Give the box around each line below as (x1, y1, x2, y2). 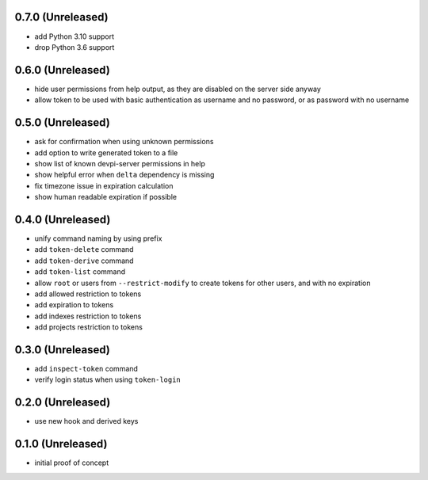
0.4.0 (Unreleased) (14, 212, 111, 226)
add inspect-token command (34, 364, 139, 373)
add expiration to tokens (34, 300, 114, 310)
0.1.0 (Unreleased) (14, 437, 108, 451)
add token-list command (34, 267, 126, 276)
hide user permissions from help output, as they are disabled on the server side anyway (34, 84, 321, 93)
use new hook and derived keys (34, 417, 139, 426)
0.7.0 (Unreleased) (14, 10, 109, 24)
